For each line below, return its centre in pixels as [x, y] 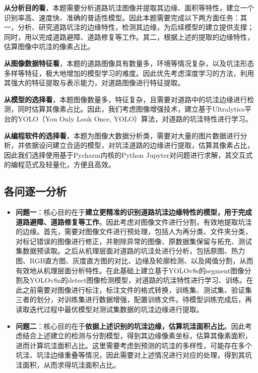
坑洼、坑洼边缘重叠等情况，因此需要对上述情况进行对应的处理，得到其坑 [134, 355]
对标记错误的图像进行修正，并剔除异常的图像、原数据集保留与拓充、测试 [134, 241]
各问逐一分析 [35, 191]
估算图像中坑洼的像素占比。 [49, 46]
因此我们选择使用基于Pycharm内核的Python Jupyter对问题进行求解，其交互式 [129, 155]
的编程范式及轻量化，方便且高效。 [60, 164]
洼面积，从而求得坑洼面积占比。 [68, 365]
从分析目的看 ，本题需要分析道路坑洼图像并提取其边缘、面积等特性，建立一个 [129, 7]
